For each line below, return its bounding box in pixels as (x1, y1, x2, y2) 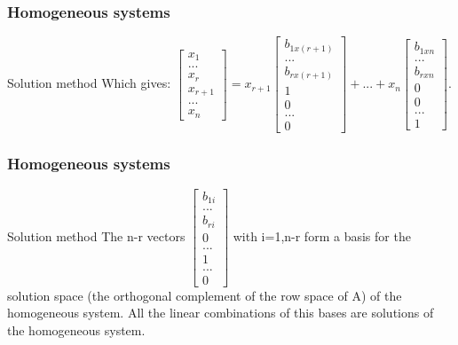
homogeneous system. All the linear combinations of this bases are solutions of (7, 303, 434, 322)
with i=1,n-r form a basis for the (233, 226, 411, 245)
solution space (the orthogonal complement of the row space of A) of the (7, 286, 402, 304)
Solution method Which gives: (7, 74, 171, 92)
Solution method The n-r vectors (7, 226, 186, 245)
